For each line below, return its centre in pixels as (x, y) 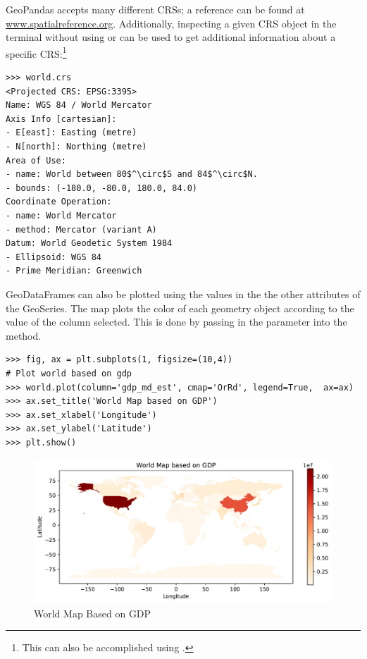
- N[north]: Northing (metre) (76, 147)
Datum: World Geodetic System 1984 (89, 244)
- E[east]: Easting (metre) (71, 133)
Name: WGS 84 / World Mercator (79, 105)
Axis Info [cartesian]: (61, 119)
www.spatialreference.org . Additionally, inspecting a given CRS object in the (171, 23)
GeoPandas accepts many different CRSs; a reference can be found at (155, 9)
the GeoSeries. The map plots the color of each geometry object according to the (180, 308)
